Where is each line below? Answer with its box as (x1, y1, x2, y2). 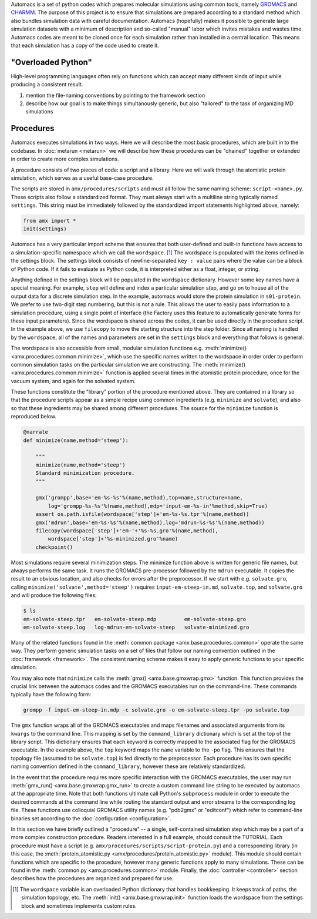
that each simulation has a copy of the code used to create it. (11, 42, 159, 49)
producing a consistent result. (11, 81, 83, 88)
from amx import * (23, 217, 76, 224)
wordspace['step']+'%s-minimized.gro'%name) (48, 535, 178, 542)
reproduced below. (11, 413, 57, 420)
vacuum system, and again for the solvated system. (11, 377, 136, 384)
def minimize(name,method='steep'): (23, 437, 129, 444)
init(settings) (23, 226, 67, 232)
